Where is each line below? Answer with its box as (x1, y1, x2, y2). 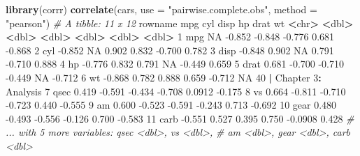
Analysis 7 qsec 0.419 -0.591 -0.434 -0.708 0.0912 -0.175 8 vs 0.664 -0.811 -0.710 (6, 84, 346, 98)
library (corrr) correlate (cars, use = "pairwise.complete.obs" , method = (6, 2, 317, 16)
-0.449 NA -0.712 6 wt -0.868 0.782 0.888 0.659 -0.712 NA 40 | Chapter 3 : (6, 70, 322, 84)
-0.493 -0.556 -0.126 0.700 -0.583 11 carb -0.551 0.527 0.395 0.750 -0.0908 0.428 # (6, 111, 354, 125)
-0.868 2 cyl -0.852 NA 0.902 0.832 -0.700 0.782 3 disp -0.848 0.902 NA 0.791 (6, 42, 334, 57)
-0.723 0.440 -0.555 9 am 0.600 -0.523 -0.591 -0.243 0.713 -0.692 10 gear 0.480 (6, 97, 337, 112)
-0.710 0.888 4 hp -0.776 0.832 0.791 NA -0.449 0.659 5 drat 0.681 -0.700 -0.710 (6, 56, 345, 71)
